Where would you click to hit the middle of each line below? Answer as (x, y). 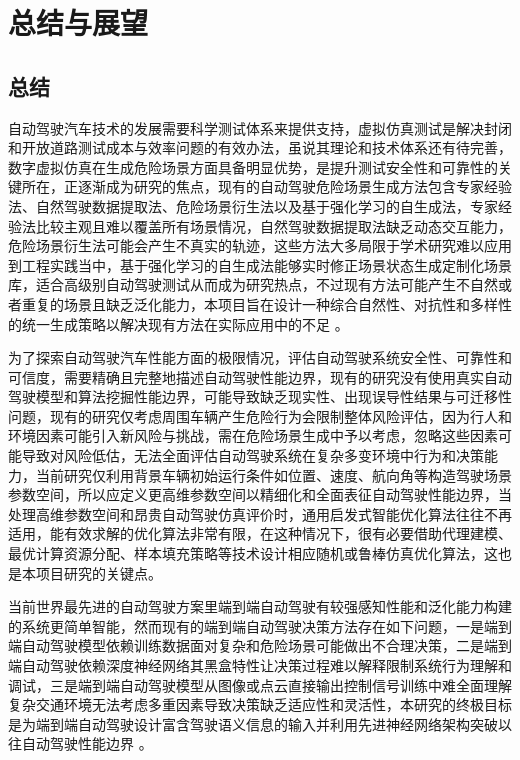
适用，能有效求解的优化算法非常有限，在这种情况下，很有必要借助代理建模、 (260, 533)
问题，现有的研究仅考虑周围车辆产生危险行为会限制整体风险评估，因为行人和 (260, 415)
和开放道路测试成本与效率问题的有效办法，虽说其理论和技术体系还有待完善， (260, 147)
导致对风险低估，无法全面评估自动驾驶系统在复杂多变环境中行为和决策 (252, 455)
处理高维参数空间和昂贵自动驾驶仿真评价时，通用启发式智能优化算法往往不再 (260, 513)
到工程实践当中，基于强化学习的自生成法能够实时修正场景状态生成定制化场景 (260, 264)
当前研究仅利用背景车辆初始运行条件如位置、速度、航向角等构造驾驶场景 (273, 474)
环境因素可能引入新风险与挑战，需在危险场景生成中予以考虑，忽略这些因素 (253, 435)
